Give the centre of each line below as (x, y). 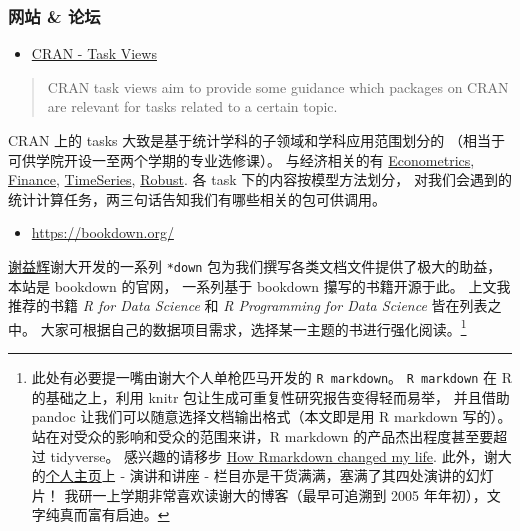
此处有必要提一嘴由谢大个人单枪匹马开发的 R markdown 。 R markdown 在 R (271, 377)
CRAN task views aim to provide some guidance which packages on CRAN (278, 86)
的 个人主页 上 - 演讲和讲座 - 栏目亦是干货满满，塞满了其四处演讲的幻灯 (262, 475)
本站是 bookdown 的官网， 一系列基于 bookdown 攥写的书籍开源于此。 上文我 (259, 285)
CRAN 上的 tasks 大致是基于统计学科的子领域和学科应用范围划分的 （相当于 (256, 140)
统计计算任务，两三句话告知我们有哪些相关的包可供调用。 (197, 198)
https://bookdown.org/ (102, 232)
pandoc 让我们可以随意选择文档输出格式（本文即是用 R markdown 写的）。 (271, 416)
